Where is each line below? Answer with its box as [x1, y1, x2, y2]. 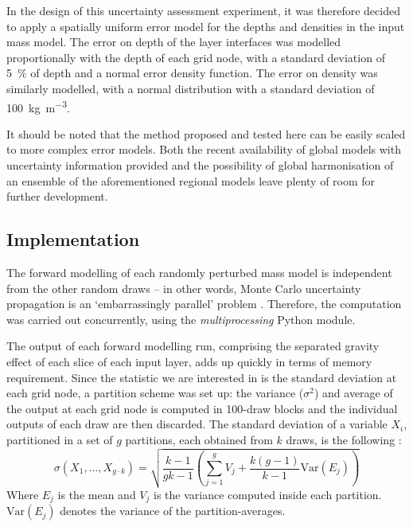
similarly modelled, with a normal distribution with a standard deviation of [6, 80, 375, 96]
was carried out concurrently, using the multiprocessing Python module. [6, 310, 356, 327]
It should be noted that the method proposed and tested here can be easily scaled [6, 125, 406, 142]
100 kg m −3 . [6, 96, 70, 115]
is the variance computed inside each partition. [154, 486, 382, 502]
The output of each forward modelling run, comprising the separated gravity [6, 338, 380, 354]
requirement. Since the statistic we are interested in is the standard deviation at [6, 369, 397, 385]
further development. [6, 188, 108, 205]
